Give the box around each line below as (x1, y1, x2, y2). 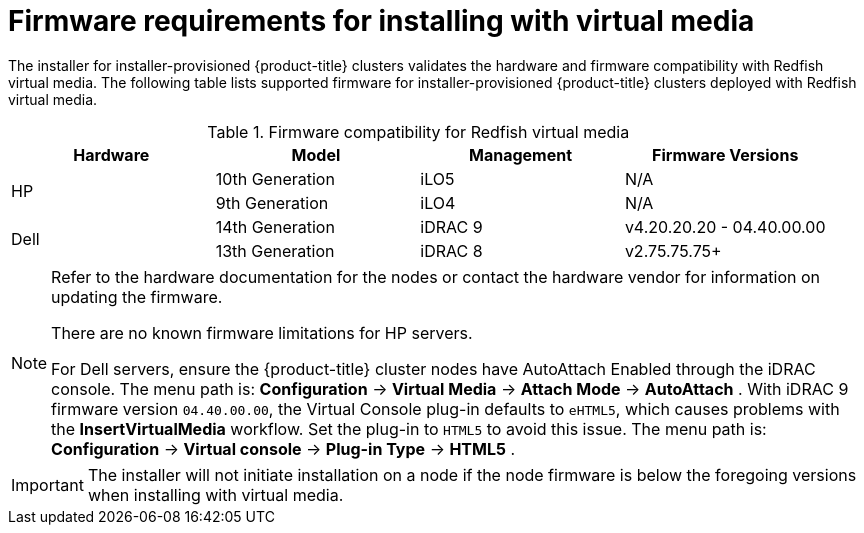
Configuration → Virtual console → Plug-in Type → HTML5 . (51, 438, 516, 459)
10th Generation (215, 168, 335, 189)
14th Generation (215, 216, 335, 237)
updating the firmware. (51, 286, 223, 307)
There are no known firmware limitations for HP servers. (51, 322, 473, 343)
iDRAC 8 (420, 240, 483, 261)
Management (469, 144, 573, 165)
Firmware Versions (652, 144, 799, 165)
